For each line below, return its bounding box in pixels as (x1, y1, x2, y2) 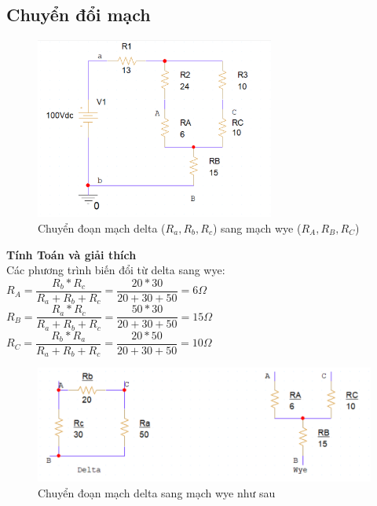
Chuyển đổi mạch (6, 2, 151, 27)
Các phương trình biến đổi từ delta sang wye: (6, 262, 225, 278)
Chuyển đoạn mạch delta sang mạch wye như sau (38, 484, 276, 500)
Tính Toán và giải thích (6, 246, 137, 262)
